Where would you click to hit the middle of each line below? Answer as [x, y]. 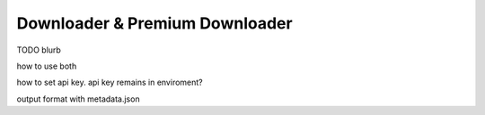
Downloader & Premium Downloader [154, 23]
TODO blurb [39, 50]
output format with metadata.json [78, 99]
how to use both [47, 66]
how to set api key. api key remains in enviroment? [110, 82]
